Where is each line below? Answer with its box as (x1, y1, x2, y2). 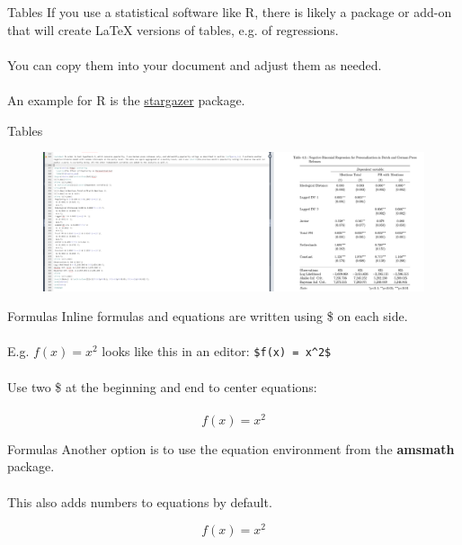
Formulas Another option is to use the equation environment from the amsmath (7, 439, 455, 458)
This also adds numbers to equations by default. (7, 492, 272, 511)
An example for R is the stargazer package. (7, 90, 245, 109)
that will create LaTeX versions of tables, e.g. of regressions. (7, 20, 339, 39)
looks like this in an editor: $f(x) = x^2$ (102, 342, 332, 361)
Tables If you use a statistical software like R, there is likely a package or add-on (7, 3, 452, 21)
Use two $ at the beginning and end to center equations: (7, 377, 317, 396)
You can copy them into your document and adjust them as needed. (7, 55, 382, 74)
